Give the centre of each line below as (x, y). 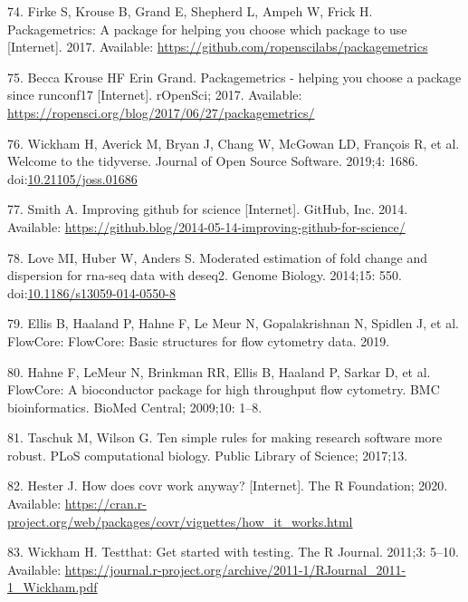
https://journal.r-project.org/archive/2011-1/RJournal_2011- (235, 569)
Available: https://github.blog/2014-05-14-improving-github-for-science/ (206, 226)
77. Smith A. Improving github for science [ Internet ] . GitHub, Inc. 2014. (208, 209)
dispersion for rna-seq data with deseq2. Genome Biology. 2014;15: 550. (205, 275)
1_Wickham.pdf (53, 587)
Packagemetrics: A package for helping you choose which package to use (207, 29)
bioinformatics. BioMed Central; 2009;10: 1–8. (135, 407)
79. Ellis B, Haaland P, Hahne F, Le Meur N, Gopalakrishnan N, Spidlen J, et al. (233, 323)
